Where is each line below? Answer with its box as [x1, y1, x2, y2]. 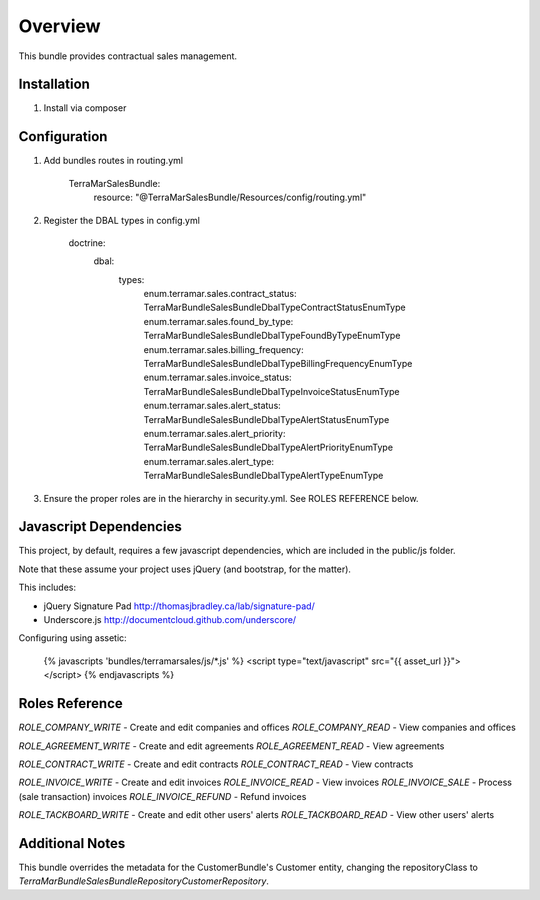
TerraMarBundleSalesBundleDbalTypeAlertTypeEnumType [143, 470, 384, 482]
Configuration [18, 128, 108, 145]
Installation [18, 76, 90, 93]
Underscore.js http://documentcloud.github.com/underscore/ [43, 614, 297, 626]
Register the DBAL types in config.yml [43, 214, 200, 226]
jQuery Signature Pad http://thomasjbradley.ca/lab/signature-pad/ [43, 600, 315, 612]
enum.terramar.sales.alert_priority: [143, 428, 286, 439]
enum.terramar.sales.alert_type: [143, 455, 275, 467]
